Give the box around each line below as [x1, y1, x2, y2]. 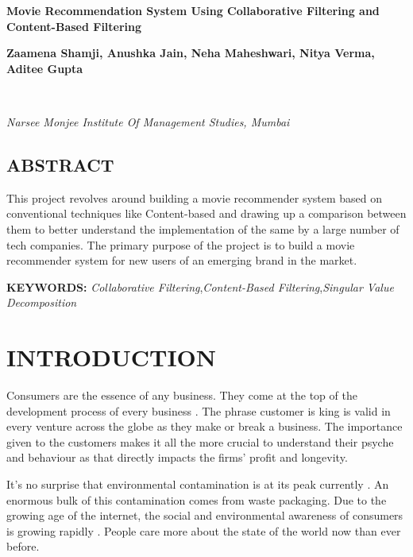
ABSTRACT [6, 152, 114, 176]
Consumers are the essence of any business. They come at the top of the [6, 387, 357, 404]
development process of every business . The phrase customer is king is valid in [6, 402, 391, 419]
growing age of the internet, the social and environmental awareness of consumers [6, 507, 403, 524]
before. [6, 538, 40, 555]
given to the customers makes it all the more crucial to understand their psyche [6, 433, 394, 450]
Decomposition [6, 294, 77, 311]
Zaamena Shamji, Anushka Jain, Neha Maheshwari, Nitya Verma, [6, 44, 375, 61]
